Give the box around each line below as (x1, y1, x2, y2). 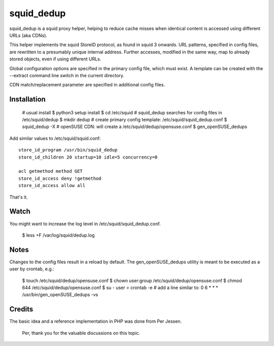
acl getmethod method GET (18, 168, 83, 174)
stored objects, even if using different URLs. (9, 56, 101, 62)
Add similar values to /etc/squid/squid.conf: (9, 135, 101, 141)
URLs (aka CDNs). (9, 32, 48, 38)
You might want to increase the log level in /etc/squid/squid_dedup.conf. (9, 221, 161, 227)
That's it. (9, 194, 28, 200)
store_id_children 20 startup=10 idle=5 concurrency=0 (18, 154, 158, 160)
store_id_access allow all (18, 183, 86, 188)
